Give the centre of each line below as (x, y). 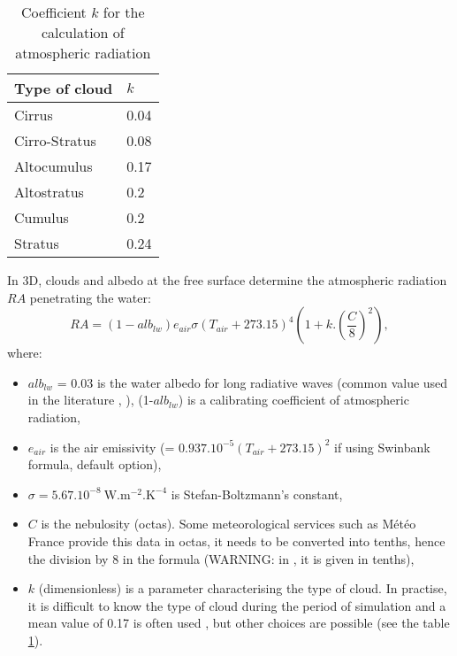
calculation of (83, 32)
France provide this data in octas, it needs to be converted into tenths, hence (236, 540)
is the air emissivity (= (112, 447)
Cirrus (34, 115)
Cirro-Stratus (55, 140)
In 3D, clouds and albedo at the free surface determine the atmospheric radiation (227, 280)
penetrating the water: (90, 297)
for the (124, 12)
